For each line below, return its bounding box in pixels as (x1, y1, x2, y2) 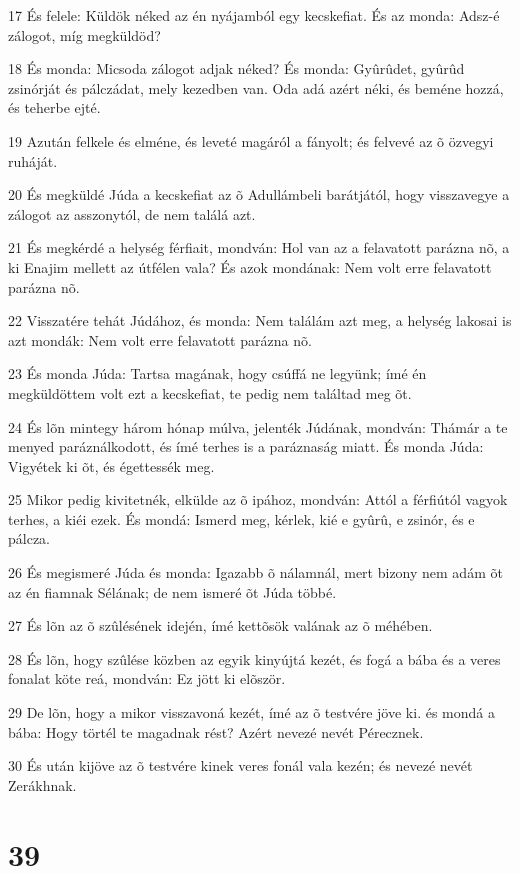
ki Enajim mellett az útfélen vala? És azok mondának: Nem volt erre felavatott (8, 256, 492, 277)
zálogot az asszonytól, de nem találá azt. (8, 203, 256, 224)
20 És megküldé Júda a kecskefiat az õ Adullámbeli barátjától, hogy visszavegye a (8, 184, 510, 205)
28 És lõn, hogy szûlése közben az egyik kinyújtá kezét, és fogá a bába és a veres (8, 648, 501, 669)
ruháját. (8, 150, 58, 171)
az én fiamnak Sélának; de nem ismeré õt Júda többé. (8, 581, 337, 602)
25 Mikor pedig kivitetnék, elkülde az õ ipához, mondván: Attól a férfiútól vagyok (8, 489, 508, 510)
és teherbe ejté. (8, 97, 101, 118)
